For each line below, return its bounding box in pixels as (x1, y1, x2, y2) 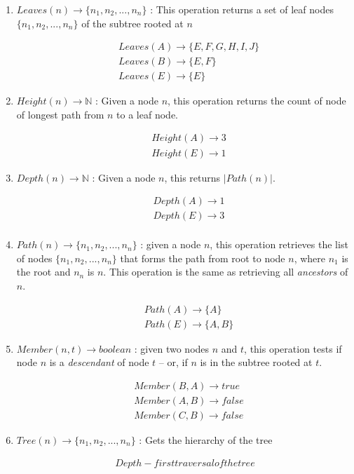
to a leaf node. (116, 107, 178, 121)
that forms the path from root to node (120, 250, 285, 265)
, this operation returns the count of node (168, 93, 346, 108)
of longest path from (16, 107, 104, 121)
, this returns (164, 170, 221, 184)
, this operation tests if (244, 341, 342, 355)
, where (294, 250, 326, 265)
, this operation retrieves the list (210, 237, 348, 252)
